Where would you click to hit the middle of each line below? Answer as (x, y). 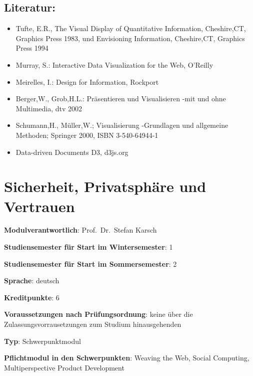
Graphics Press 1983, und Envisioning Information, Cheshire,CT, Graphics (130, 38)
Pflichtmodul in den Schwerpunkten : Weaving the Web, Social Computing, (127, 358)
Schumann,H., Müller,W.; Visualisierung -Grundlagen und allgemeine (122, 125)
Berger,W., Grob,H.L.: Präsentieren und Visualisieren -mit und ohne (121, 99)
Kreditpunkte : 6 (32, 297)
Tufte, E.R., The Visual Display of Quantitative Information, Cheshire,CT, (131, 28)
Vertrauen (39, 206)
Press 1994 (32, 48)
